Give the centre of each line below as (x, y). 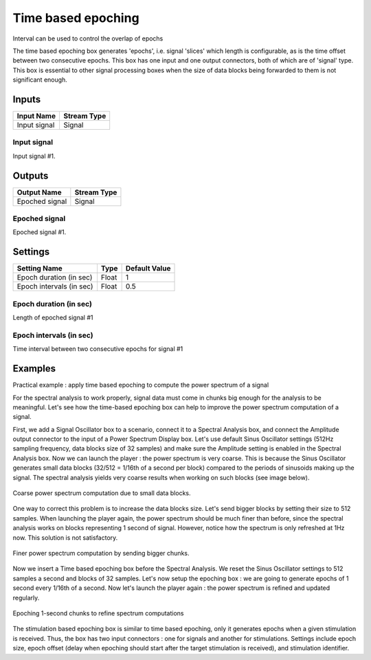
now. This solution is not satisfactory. (65, 537)
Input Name (36, 116)
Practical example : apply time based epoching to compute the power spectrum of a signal (141, 385)
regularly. (26, 598)
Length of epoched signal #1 (53, 318)
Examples (34, 368)
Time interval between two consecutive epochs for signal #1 (98, 349)
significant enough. (40, 80)
